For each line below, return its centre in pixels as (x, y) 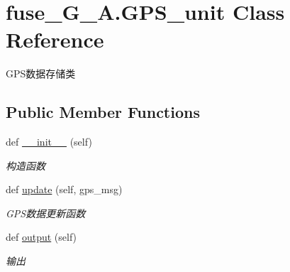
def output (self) (41, 237)
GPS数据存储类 (41, 74)
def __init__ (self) (49, 142)
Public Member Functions (103, 112)
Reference (55, 39)
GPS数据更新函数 (46, 213)
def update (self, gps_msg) (64, 189)
